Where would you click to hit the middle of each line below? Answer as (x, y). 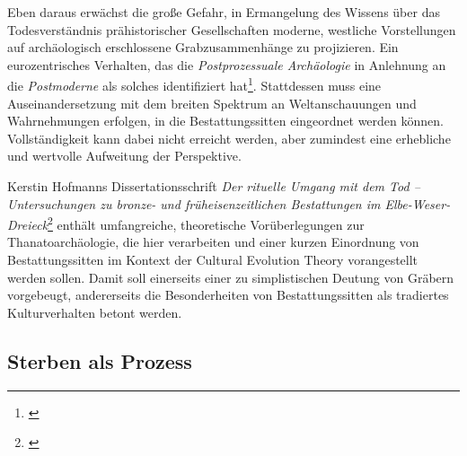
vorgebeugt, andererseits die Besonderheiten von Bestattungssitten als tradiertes (228, 295)
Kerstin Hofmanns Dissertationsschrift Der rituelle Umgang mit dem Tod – (214, 186)
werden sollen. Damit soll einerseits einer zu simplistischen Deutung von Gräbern (231, 277)
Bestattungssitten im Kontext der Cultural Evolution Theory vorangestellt (213, 260)
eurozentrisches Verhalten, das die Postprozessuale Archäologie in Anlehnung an (227, 64)
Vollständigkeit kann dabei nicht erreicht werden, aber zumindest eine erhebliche (229, 138)
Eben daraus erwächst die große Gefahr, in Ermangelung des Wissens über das (224, 12)
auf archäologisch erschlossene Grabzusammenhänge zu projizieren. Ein (203, 47)
